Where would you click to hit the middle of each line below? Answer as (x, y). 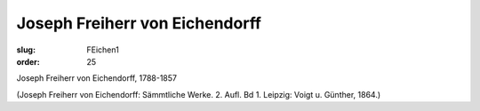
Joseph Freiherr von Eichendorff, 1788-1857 (97, 78)
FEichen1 (103, 50)
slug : (26, 50)
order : (28, 61)
